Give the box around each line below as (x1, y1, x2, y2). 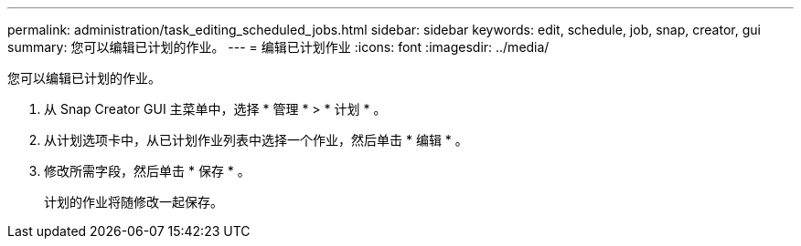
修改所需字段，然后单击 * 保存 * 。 (44, 163, 251, 179)
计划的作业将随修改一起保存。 (44, 194, 223, 210)
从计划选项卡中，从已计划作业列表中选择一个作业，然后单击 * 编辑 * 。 (44, 132, 468, 148)
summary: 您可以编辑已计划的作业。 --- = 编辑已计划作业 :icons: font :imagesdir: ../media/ (7, 39, 550, 55)
